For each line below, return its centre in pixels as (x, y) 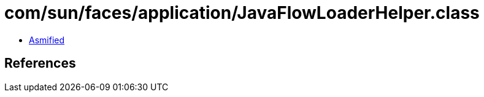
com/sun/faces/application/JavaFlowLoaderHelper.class (242, 13)
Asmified (47, 40)
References (40, 63)
